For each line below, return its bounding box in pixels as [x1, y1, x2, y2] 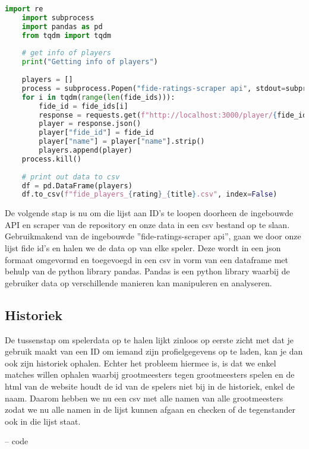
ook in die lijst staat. [5, 415, 81, 427]
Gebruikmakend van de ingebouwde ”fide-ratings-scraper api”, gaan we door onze [5, 230, 301, 242]
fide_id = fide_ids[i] [39, 102, 128, 110]
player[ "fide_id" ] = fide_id [39, 128, 154, 137]
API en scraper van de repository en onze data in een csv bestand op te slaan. [5, 218, 290, 230]
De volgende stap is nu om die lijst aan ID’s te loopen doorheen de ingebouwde [5, 207, 294, 219]
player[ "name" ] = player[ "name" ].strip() [39, 137, 205, 146]
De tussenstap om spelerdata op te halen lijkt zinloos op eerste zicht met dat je [5, 333, 294, 346]
